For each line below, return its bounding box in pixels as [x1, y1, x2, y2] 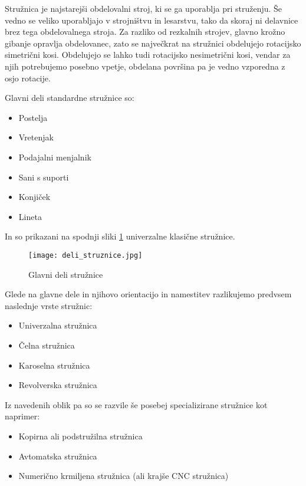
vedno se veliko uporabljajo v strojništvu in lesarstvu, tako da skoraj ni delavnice [5, 14, 298, 26]
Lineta [18, 210, 42, 222]
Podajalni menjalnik [18, 150, 91, 163]
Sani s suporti [18, 170, 69, 183]
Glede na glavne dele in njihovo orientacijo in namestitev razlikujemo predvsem [5, 288, 292, 300]
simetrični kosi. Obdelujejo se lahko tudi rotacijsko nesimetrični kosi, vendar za [5, 48, 291, 61]
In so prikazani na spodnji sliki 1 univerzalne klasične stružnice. [5, 230, 235, 242]
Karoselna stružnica [18, 359, 90, 371]
